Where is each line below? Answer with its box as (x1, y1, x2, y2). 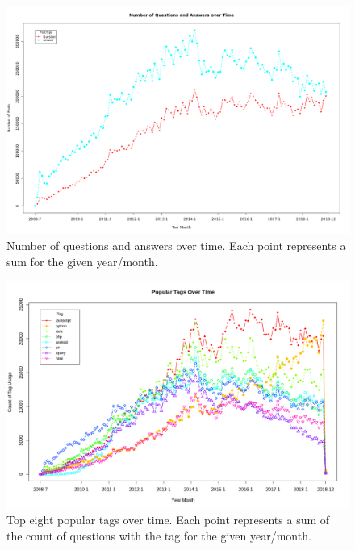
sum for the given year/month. (6, 252, 158, 269)
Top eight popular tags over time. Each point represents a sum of (6, 511, 330, 528)
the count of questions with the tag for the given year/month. (6, 527, 311, 544)
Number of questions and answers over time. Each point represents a (6, 236, 346, 253)
